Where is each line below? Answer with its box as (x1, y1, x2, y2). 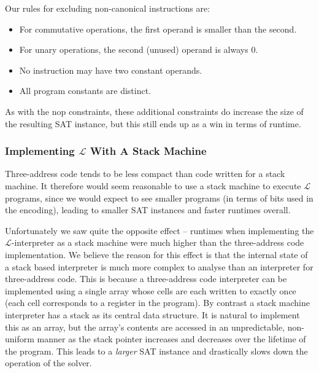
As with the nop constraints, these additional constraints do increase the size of (5, 104, 304, 117)
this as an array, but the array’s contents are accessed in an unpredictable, (5, 320, 285, 333)
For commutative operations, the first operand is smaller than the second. (19, 22, 297, 35)
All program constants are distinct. (19, 84, 152, 97)
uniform (5, 332, 34, 345)
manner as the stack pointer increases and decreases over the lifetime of (37, 332, 306, 345)
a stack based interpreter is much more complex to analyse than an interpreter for (5, 260, 313, 273)
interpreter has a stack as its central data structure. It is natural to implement (5, 308, 300, 321)
